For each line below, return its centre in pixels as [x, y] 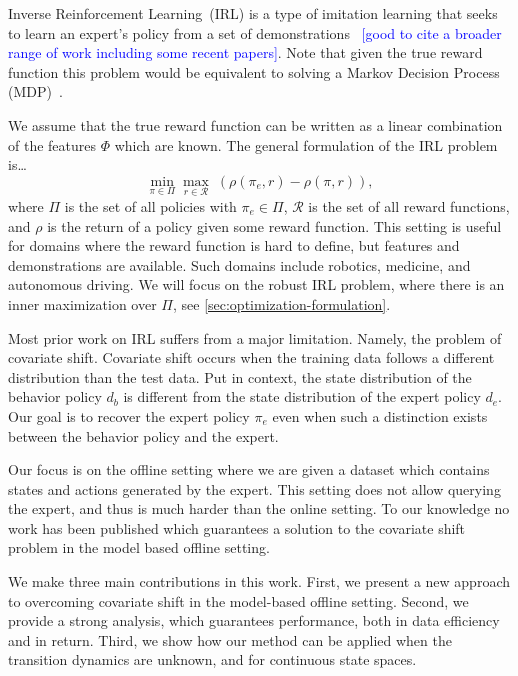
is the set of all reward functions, [409, 205]
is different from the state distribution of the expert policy [302, 396]
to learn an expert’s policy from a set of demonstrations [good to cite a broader [255, 32]
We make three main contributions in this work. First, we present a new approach [259, 581]
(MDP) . [35, 91]
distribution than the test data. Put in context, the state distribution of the [240, 376]
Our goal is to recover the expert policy [129, 415]
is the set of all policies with [150, 205]
